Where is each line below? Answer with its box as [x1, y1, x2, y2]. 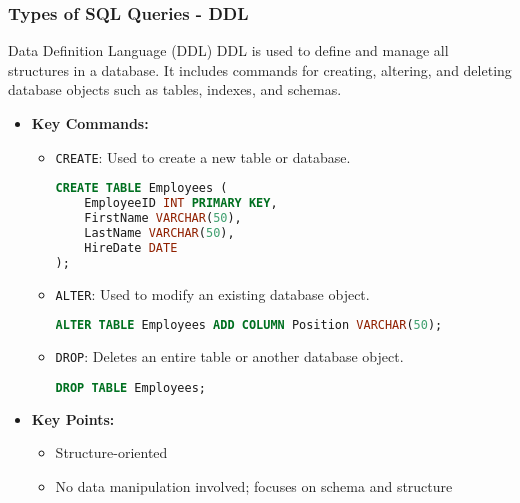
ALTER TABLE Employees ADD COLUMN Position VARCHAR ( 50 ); [55, 318, 443, 333]
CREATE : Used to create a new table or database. [55, 146, 351, 167]
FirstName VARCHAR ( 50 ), [84, 211, 242, 225]
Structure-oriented [55, 442, 168, 463]
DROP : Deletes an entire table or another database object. [55, 346, 404, 367]
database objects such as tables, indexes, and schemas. [8, 79, 342, 100]
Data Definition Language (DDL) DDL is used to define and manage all [8, 40, 449, 61]
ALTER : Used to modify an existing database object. [55, 283, 370, 304]
